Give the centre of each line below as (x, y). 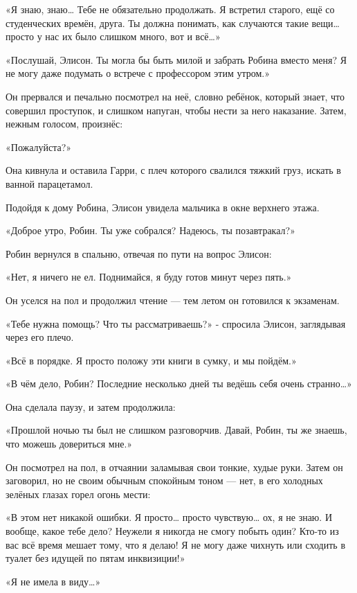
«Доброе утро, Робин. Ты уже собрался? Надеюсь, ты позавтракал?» (150, 230)
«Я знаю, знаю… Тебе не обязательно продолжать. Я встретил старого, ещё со (170, 9)
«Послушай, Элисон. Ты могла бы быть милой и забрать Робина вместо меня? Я (176, 59)
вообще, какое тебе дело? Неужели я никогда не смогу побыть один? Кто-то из (172, 531)
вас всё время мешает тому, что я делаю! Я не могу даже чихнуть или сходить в (175, 544)
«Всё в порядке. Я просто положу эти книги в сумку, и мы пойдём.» (151, 360)
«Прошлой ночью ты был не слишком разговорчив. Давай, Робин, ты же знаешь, (176, 430)
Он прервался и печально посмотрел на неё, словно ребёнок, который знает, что (175, 96)
